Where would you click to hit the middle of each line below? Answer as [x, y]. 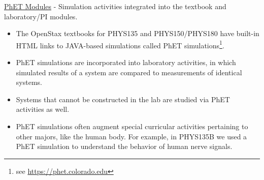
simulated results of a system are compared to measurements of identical [129, 72]
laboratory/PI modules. [41, 16]
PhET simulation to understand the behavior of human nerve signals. [124, 146]
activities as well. [43, 109]
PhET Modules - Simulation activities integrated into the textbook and [115, 6]
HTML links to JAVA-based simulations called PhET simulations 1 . [120, 44]
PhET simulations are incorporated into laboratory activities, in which [126, 62]
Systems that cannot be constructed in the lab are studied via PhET [123, 99]
